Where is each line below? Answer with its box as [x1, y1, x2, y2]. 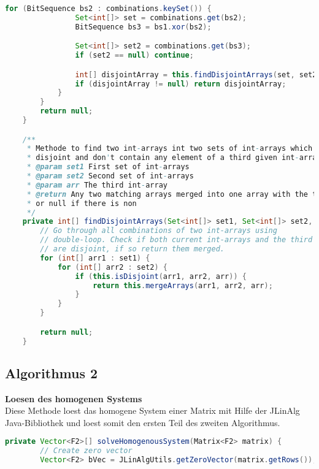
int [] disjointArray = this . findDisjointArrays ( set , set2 [75, 70, 317, 79]
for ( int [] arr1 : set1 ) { [40, 253, 150, 262]
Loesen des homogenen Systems [5, 392, 142, 405]
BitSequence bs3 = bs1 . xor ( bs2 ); [75, 22, 212, 31]
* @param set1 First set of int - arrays [26, 162, 190, 172]
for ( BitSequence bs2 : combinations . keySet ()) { [5, 4, 212, 13]
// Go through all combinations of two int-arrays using [40, 226, 277, 235]
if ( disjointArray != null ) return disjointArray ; [75, 79, 286, 88]
